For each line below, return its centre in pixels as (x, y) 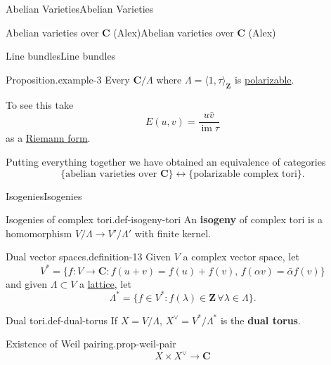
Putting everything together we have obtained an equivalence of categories (166, 162)
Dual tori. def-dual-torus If (62, 320)
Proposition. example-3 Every (68, 79)
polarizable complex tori (245, 174)
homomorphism (39, 233)
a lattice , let (105, 283)
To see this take (40, 104)
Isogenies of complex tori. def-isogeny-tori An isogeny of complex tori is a (164, 219)
